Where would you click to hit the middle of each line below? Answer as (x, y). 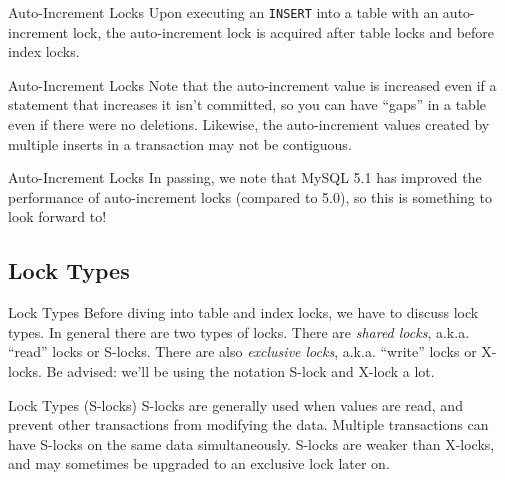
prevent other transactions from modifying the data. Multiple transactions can (248, 424)
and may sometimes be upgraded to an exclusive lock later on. (199, 463)
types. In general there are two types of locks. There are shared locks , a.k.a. (239, 331)
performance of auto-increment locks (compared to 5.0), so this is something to (250, 196)
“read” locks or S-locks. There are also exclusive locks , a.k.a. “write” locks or (242, 351)
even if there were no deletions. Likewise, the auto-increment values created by (249, 124)
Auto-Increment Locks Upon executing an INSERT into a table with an (223, 12)
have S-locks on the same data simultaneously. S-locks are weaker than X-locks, (251, 443)
